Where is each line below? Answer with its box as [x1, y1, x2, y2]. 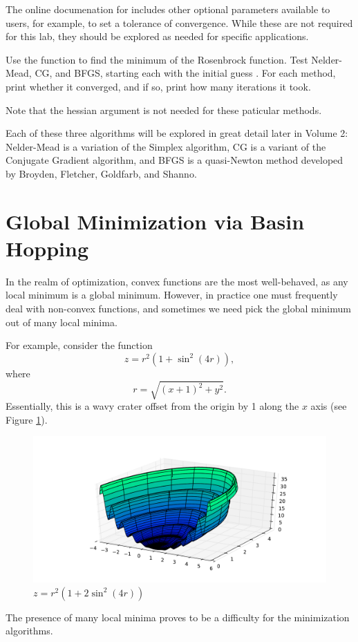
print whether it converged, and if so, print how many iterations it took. [6, 79, 311, 93]
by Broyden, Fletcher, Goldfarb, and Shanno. [6, 166, 197, 180]
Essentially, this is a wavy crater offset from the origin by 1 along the [6, 398, 299, 413]
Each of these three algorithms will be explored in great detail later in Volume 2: [6, 126, 348, 140]
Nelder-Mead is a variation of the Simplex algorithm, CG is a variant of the [6, 139, 326, 153]
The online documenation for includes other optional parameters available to [6, 2, 330, 16]
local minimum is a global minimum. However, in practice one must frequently [6, 287, 338, 302]
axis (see [310, 398, 347, 413]
